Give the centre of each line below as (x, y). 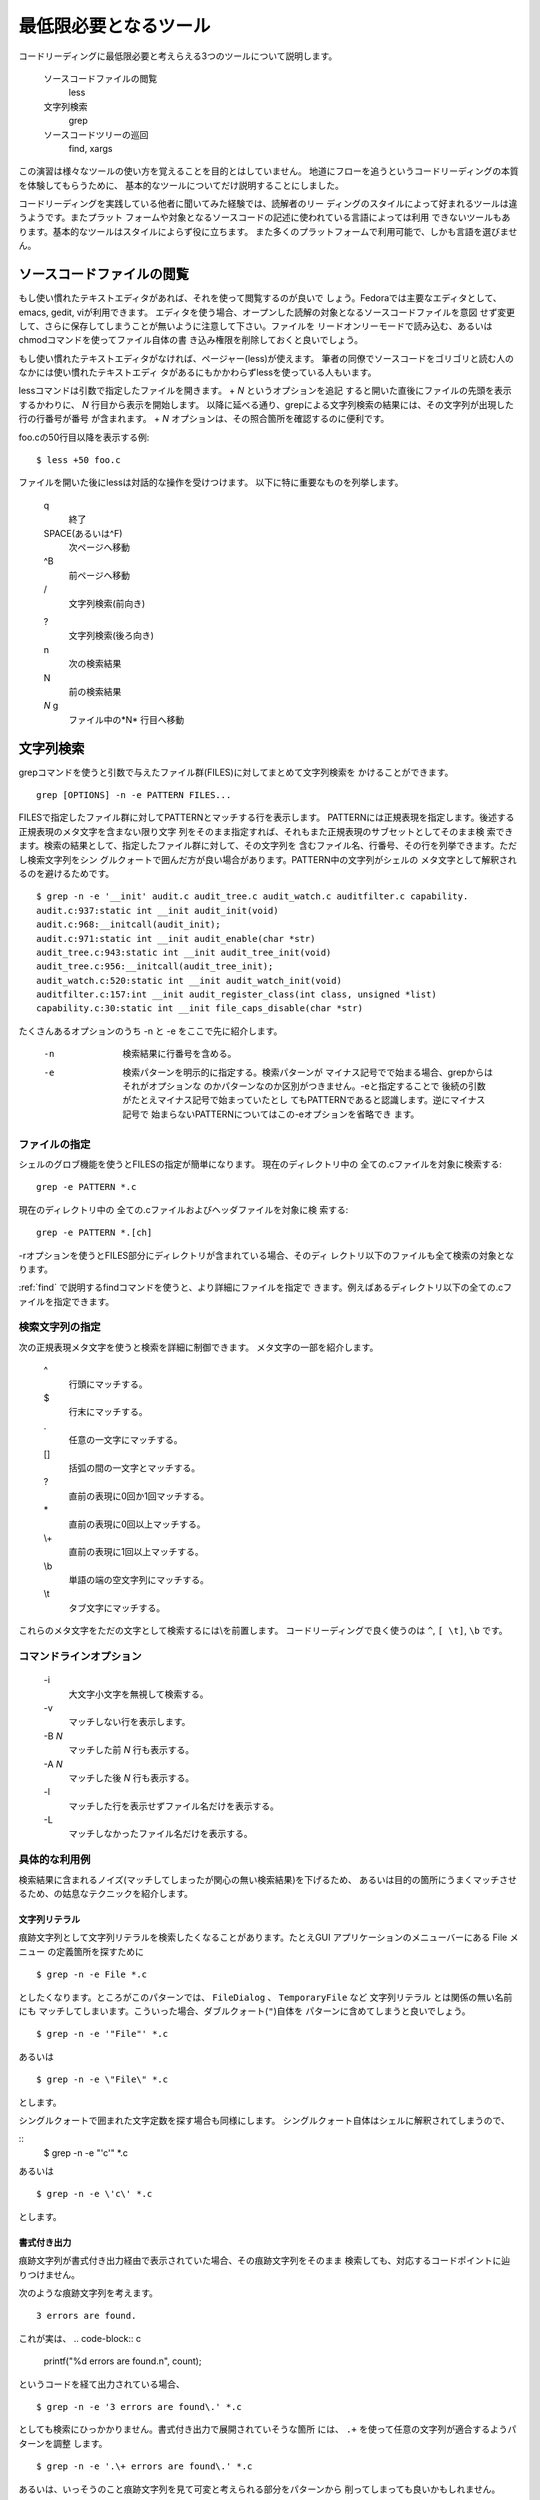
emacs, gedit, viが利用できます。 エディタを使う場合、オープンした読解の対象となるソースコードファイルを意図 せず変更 (266, 312)
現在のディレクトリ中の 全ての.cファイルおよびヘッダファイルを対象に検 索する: (183, 1209)
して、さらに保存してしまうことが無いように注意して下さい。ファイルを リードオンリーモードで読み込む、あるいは (255, 326)
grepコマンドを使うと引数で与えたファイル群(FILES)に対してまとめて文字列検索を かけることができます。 (236, 772)
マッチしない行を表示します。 (129, 1722)
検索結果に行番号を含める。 (179, 1054)
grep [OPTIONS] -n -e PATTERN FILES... (134, 794)
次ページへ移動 (99, 547)
